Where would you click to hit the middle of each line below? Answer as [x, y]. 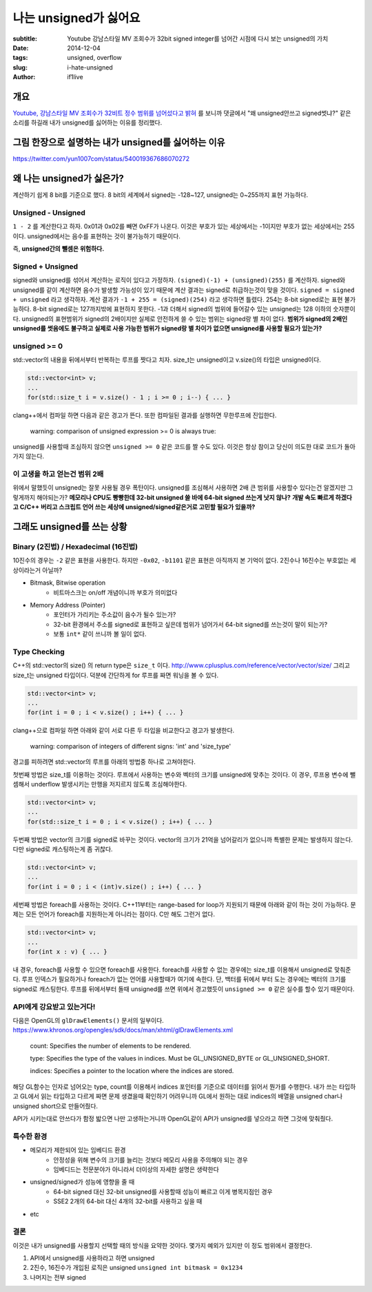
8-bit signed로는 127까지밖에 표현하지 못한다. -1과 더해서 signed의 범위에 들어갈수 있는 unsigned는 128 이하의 [182, 309]
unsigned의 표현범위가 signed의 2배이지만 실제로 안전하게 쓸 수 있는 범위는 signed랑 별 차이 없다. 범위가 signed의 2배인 [185, 319]
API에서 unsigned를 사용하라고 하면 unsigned [92, 1258]
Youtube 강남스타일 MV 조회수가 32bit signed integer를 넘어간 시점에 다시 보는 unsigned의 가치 [198, 39]
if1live [75, 77]
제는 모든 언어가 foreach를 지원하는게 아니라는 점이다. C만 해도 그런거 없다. [114, 914]
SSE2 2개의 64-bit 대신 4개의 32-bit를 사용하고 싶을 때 [128, 1201]
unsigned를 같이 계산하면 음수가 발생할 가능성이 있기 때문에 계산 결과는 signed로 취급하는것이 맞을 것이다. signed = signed [184, 290]
